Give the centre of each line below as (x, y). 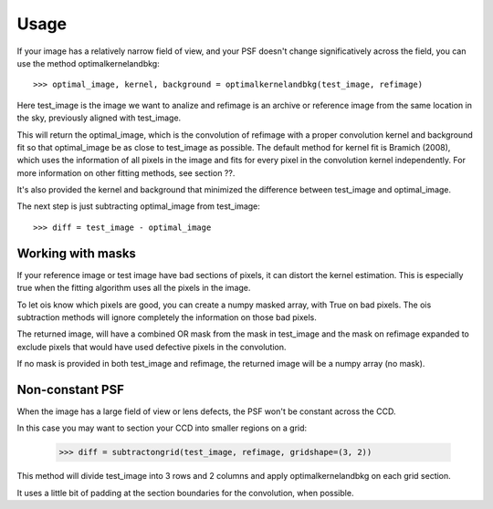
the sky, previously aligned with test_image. (99, 118)
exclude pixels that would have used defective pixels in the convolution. (152, 347)
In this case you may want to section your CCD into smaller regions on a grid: (162, 428)
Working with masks (77, 253)
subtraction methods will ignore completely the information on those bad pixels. (167, 317)
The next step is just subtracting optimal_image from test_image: (138, 206)
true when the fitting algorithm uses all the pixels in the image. (134, 288)
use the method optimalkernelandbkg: (88, 63)
